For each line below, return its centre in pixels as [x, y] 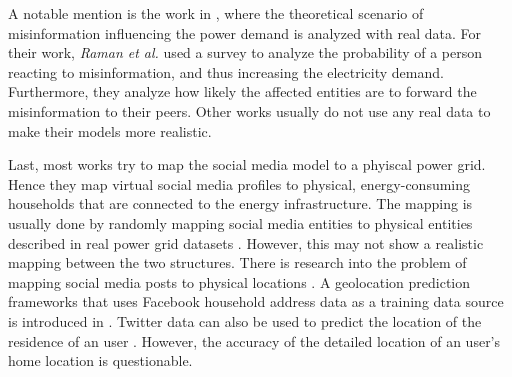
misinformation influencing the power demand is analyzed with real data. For [245, 32]
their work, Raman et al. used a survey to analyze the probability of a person [245, 52]
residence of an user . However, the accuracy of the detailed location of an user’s [254, 340]
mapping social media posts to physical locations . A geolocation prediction [239, 281]
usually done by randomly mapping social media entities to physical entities [240, 222]
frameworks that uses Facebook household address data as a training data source [256, 301]
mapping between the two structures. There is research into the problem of [237, 262]
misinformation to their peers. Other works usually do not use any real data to [249, 110]
